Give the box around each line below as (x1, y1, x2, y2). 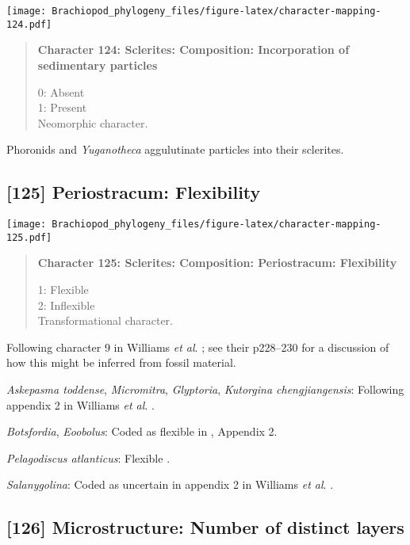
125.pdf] (6, 231, 52, 243)
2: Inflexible (37, 296, 95, 313)
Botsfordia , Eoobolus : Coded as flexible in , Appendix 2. (6, 423, 278, 440)
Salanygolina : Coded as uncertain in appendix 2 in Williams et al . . (6, 476, 334, 493)
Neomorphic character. (37, 114, 148, 131)
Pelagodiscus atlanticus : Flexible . (6, 449, 171, 466)
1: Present (37, 99, 87, 116)
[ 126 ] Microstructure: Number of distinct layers (6, 515, 404, 539)
